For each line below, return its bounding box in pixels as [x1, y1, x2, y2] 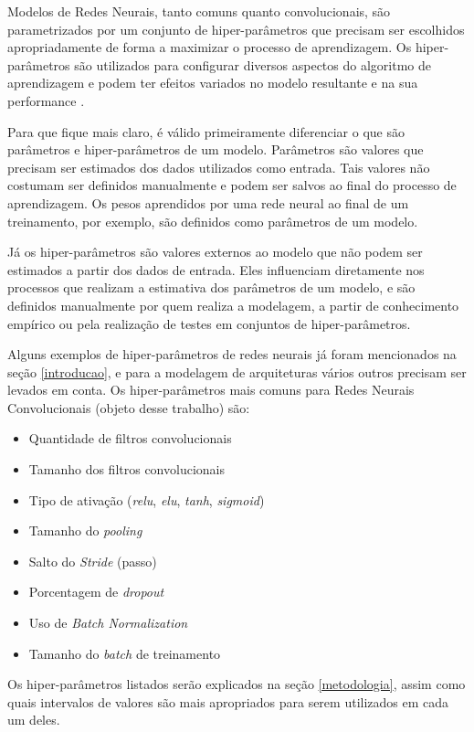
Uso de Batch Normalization [28, 613, 188, 632]
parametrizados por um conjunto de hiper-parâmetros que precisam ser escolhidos [7, 19, 465, 38]
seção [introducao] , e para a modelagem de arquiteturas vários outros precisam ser [7, 362, 467, 381]
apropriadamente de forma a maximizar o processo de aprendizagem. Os [7, 37, 412, 57]
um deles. [7, 710, 60, 729]
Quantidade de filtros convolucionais [28, 429, 232, 448]
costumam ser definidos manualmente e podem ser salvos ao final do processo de [7, 175, 457, 195]
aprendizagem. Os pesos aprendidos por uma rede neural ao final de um [7, 193, 409, 212]
